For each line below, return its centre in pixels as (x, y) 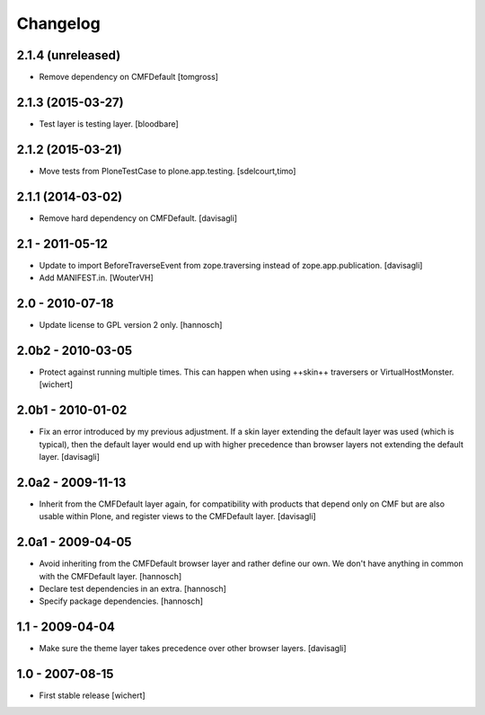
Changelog (58, 23)
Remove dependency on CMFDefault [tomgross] (129, 77)
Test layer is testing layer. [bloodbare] (109, 124)
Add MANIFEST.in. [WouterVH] (97, 278)
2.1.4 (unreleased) (69, 55)
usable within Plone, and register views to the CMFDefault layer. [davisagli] (177, 516)
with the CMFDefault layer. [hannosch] (110, 576)
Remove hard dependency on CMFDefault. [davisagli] (138, 218)
